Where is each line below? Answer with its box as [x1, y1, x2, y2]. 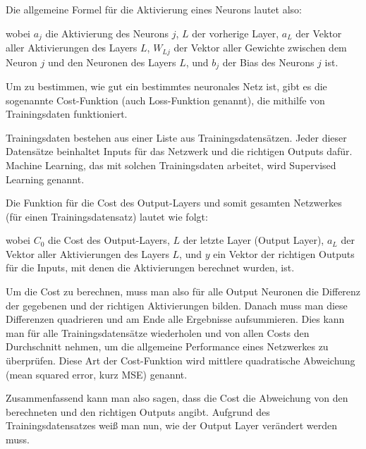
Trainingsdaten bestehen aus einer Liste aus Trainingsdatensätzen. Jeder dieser [6, 130, 347, 144]
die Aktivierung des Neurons [45, 25, 169, 40]
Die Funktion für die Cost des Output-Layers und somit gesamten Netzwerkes [6, 195, 342, 210]
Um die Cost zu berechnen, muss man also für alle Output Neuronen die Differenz [6, 284, 361, 299]
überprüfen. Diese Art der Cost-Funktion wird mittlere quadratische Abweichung [6, 353, 355, 368]
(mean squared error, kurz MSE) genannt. [6, 367, 188, 381]
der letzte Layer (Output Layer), [183, 233, 324, 247]
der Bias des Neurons [222, 54, 315, 69]
